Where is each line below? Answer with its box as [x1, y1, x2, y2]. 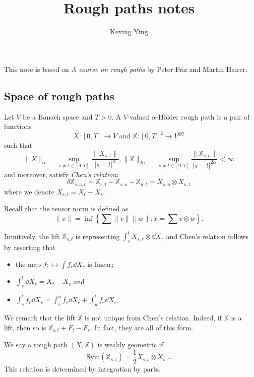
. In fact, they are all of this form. [90, 322, 193, 332]
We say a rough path [4, 339, 67, 350]
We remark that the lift [4, 313, 75, 323]
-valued [127, 111, 149, 122]
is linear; [87, 258, 114, 269]
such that [4, 140, 33, 150]
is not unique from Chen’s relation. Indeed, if [84, 313, 222, 323]
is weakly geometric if [97, 339, 163, 350]
